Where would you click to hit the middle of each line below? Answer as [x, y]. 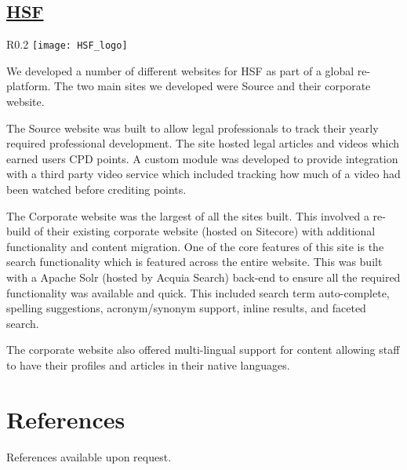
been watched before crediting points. [96, 189]
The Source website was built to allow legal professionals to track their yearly [193, 128]
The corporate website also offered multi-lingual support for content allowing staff [203, 350]
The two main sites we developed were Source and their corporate [213, 86]
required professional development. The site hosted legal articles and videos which [203, 143]
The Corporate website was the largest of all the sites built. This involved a [188, 215]
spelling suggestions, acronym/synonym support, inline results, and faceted [186, 308]
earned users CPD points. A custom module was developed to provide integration [202, 158]
